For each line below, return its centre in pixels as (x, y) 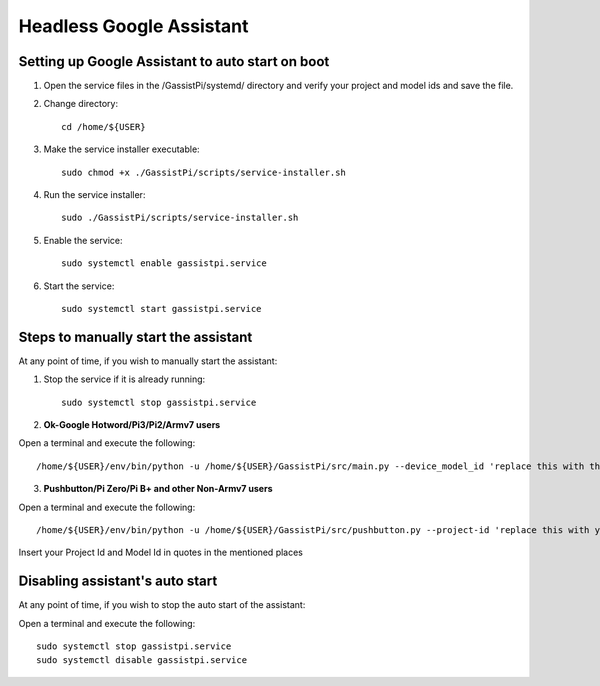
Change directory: (81, 104)
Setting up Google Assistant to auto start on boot (174, 61)
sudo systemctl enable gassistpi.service (164, 263)
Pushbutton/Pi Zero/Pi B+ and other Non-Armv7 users (158, 489)
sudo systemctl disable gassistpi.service (142, 660)
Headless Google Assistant (133, 26)
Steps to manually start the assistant (135, 336)
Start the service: (79, 286)
